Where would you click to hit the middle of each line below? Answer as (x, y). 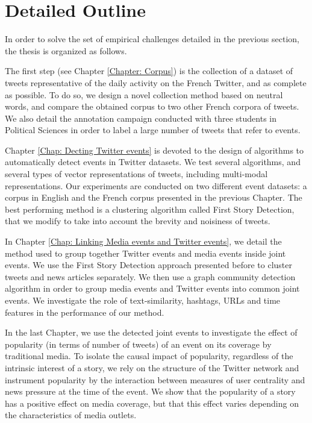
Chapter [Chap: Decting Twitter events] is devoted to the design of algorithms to (154, 150)
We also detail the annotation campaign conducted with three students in (141, 118)
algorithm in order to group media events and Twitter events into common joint (152, 288)
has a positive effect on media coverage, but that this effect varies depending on (152, 403)
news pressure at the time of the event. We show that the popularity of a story (150, 391)
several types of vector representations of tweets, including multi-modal (136, 174)
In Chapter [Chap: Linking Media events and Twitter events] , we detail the (143, 241)
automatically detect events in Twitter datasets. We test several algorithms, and (153, 162)
